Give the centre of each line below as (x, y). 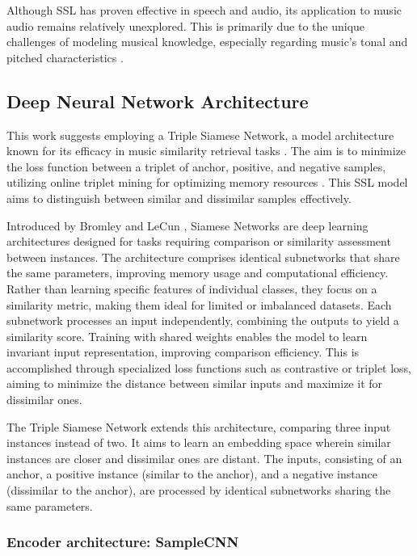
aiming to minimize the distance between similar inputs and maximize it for (195, 383)
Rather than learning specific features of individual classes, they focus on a (192, 288)
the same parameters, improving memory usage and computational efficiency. (198, 273)
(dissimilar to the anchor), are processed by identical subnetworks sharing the (199, 490)
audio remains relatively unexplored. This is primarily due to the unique (186, 25)
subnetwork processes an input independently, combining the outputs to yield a (203, 320)
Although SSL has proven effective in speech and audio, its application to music (204, 10)
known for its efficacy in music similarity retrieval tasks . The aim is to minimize (206, 151)
